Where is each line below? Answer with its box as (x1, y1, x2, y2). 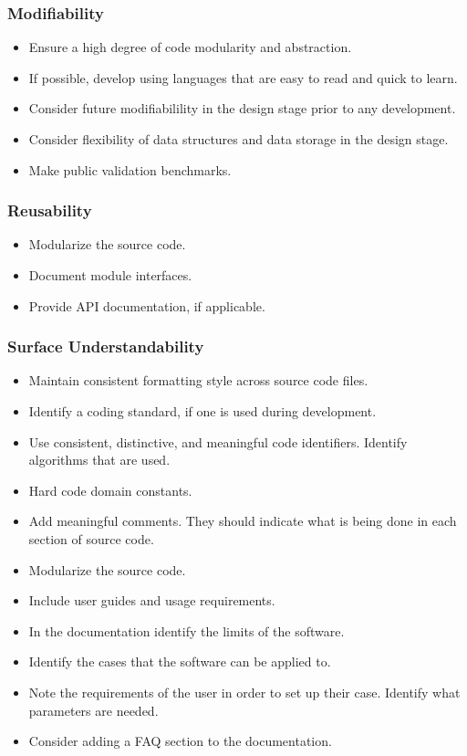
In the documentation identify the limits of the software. (28, 621, 345, 640)
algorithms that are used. (28, 450, 171, 469)
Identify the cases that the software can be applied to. (28, 652, 331, 671)
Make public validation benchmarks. (28, 160, 232, 179)
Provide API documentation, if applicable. (28, 296, 265, 315)
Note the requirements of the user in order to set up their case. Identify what (28, 682, 461, 701)
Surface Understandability (7, 335, 204, 358)
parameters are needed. (28, 700, 159, 719)
